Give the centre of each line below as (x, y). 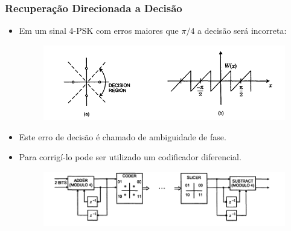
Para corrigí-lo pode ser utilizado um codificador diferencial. (130, 157)
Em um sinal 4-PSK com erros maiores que (99, 31)
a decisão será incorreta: (242, 31)
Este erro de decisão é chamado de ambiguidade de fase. (123, 136)
